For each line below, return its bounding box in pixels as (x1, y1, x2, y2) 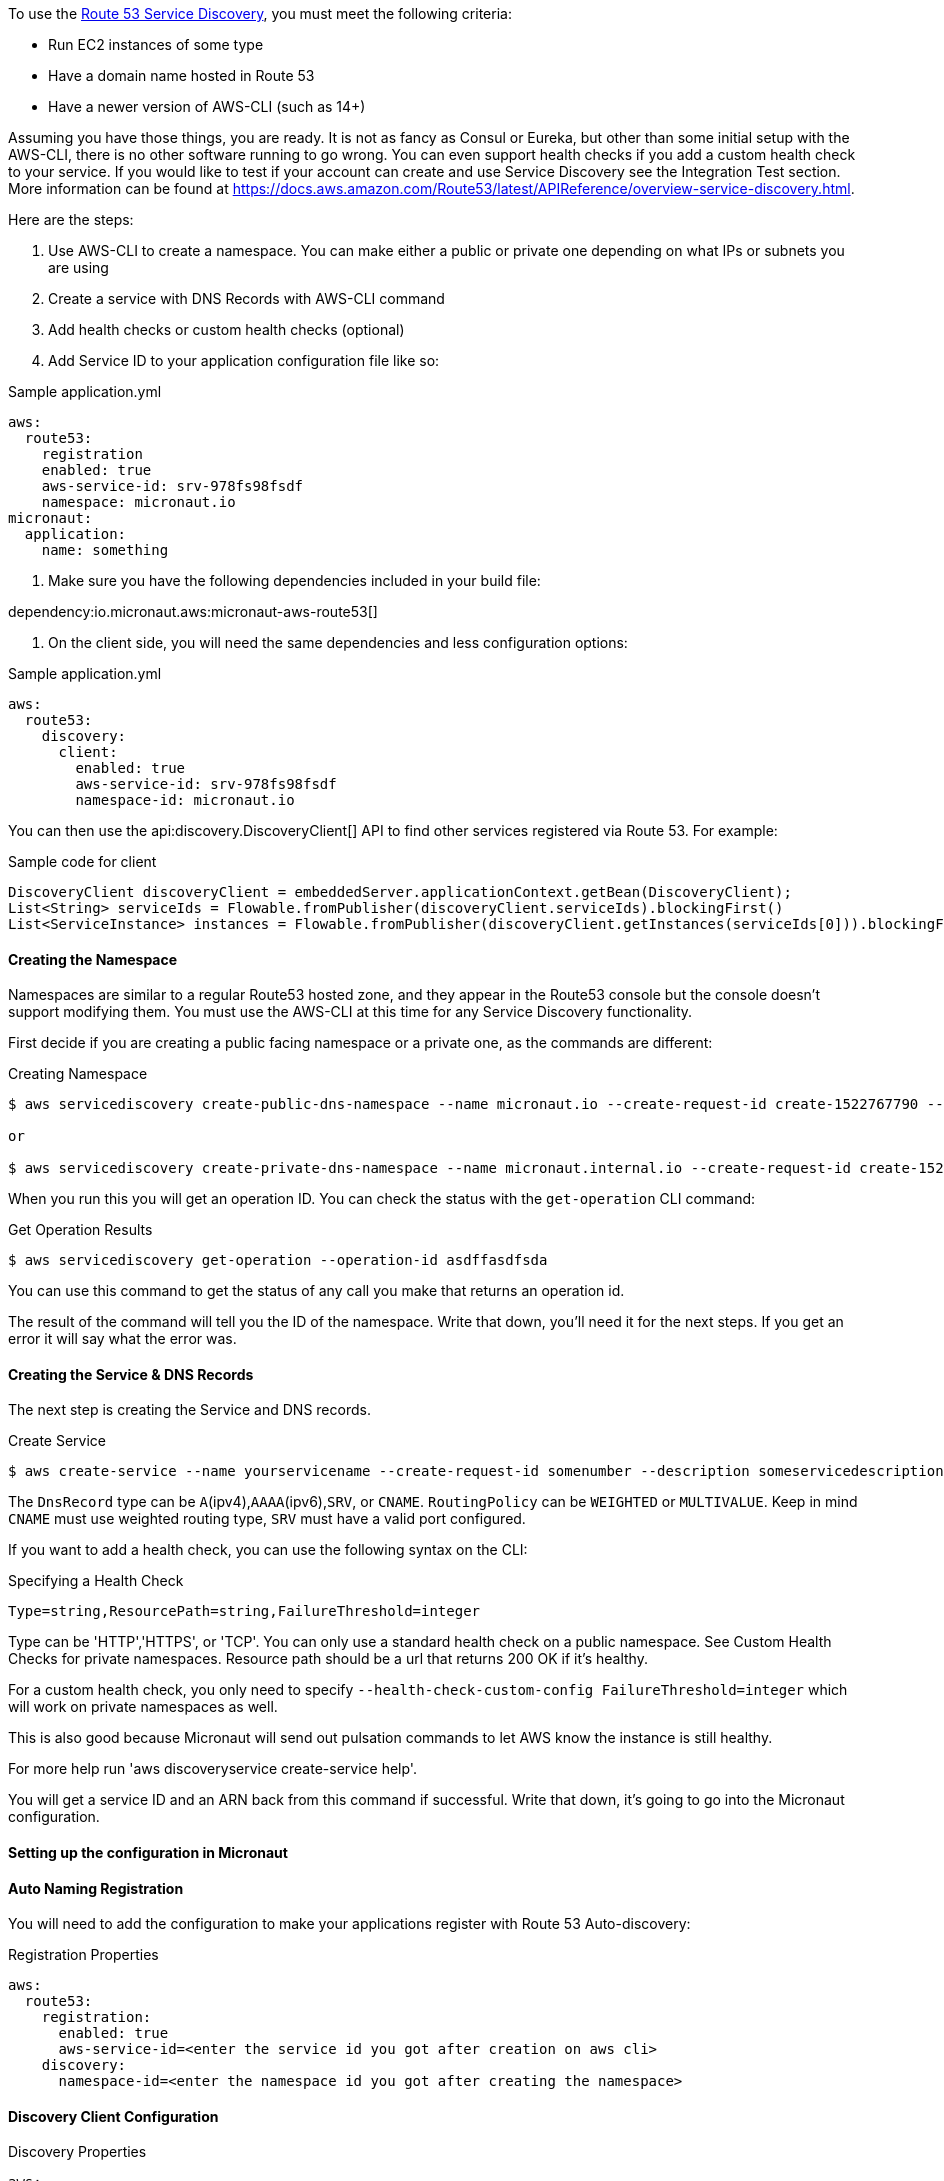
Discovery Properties (8, 2143, 147, 2161)
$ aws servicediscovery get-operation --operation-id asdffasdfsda (8, 1252, 548, 1269)
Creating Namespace (8, 1065, 148, 1083)
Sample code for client (8, 853, 157, 870)
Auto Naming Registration (8, 1879, 184, 1897)
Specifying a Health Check (8, 1572, 184, 1590)
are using (48, 259, 109, 276)
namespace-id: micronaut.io (75, 792, 295, 808)
